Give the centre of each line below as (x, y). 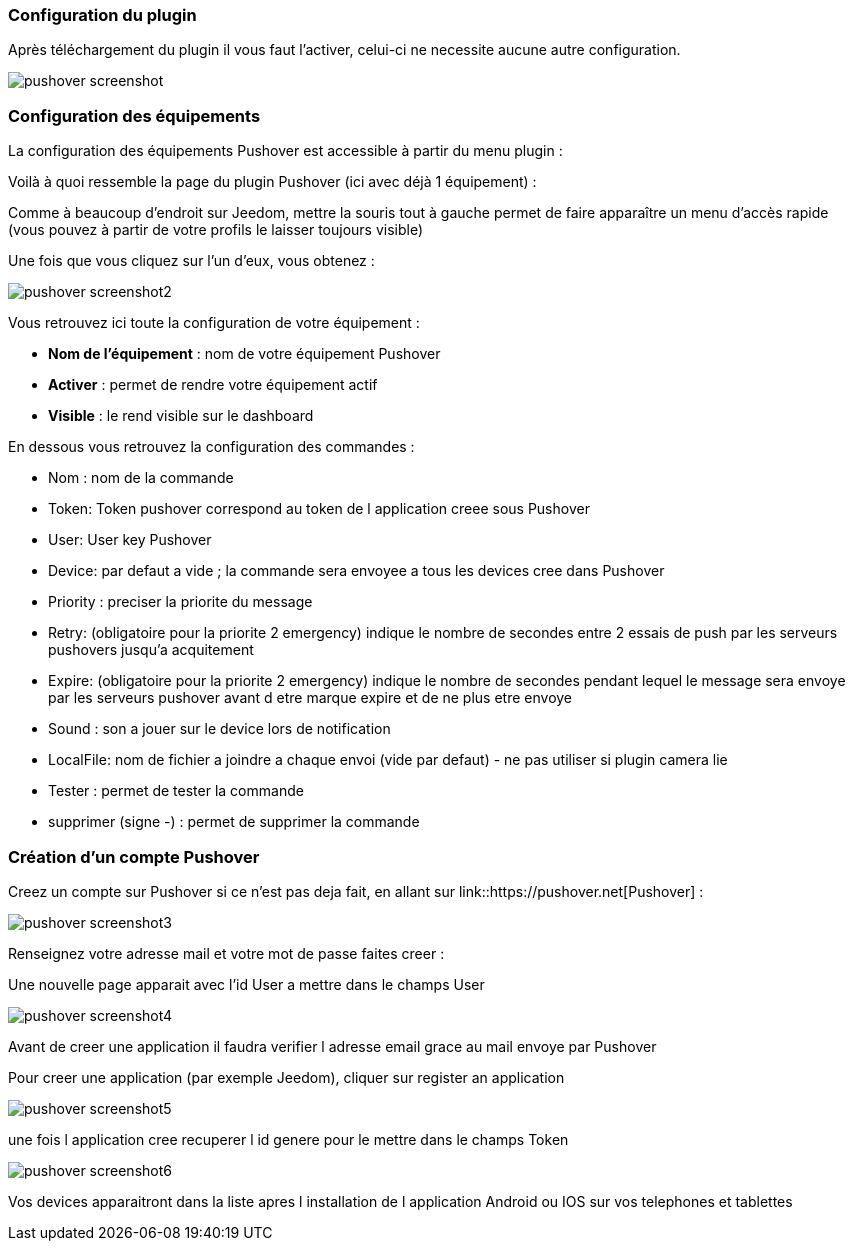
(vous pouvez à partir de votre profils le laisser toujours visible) (216, 230)
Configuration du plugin (102, 15)
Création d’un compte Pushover (134, 856)
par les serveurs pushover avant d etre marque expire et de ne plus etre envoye (310, 698)
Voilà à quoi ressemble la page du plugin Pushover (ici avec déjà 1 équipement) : (272, 182)
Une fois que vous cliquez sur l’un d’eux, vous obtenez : (191, 261)
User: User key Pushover (130, 540)
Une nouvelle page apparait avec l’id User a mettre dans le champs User (246, 984)
